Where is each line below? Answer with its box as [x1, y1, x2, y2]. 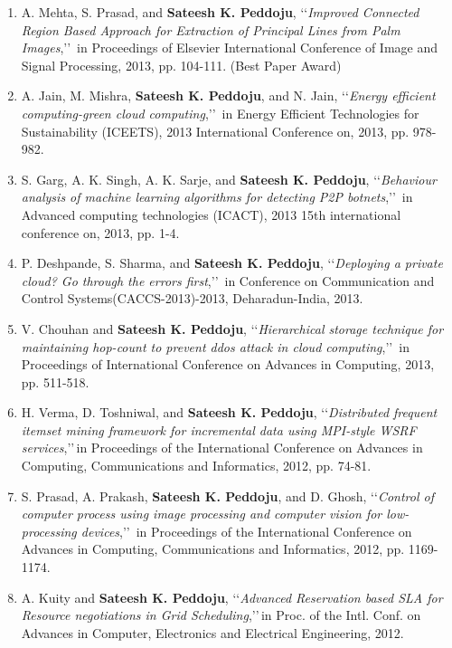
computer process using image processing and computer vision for [21, 504, 382, 523]
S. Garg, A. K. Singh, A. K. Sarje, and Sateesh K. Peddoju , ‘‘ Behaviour [21, 169, 437, 188]
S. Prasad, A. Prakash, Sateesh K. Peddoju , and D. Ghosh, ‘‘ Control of [21, 486, 434, 505]
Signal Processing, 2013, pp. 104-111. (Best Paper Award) [21, 55, 342, 74]
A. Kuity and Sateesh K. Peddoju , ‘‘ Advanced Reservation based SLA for [21, 587, 443, 606]
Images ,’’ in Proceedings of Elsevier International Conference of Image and [21, 38, 438, 57]
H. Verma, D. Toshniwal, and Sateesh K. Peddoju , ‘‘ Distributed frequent [21, 403, 438, 422]
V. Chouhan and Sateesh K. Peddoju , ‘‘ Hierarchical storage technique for [21, 319, 444, 338]
